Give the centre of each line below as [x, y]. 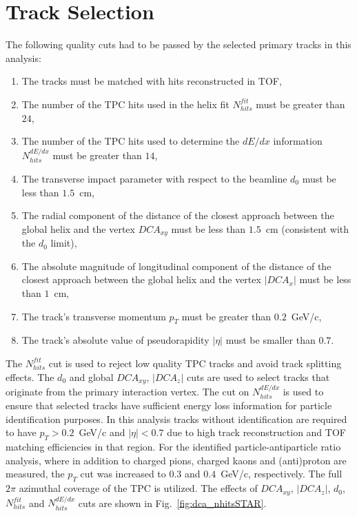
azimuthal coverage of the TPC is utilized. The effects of [138, 488]
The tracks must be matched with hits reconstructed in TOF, [152, 81]
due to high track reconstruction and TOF [256, 432]
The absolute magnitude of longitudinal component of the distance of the [176, 266]
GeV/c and [102, 432]
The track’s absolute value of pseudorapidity [115, 340]
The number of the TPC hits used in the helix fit [125, 104]
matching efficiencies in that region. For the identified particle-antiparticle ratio [173, 447]
